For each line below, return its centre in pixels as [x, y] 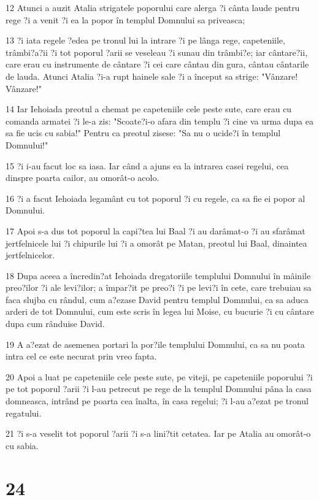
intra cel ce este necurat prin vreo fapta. [81, 356]
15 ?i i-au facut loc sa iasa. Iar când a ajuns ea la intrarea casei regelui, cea [147, 165]
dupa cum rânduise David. [55, 324]
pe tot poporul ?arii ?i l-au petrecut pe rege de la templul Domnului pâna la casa [159, 389]
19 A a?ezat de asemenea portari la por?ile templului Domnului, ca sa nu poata [155, 344]
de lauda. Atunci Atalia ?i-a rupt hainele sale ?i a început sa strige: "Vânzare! [152, 76]
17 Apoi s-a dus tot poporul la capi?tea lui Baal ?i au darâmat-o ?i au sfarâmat [156, 230]
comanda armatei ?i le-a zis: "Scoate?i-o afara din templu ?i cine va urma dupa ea [159, 121]
